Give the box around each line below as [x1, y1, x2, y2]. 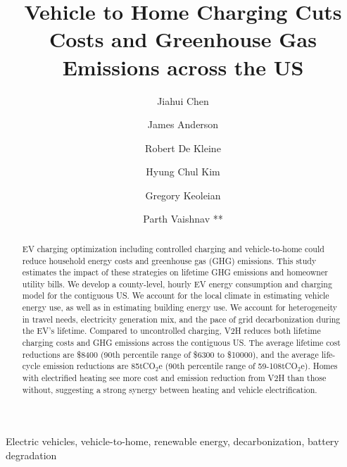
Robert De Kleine [145, 140, 221, 155]
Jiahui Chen [157, 93, 209, 108]
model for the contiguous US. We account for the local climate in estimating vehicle [22, 289, 329, 301]
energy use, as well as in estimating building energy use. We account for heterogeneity [22, 301, 338, 313]
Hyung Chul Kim [146, 164, 220, 179]
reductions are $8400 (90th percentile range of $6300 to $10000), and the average [22, 348, 319, 360]
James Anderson [147, 117, 219, 132]
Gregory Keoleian [145, 187, 221, 202]
